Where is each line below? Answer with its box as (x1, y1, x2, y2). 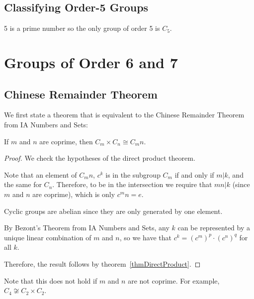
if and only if (174, 169, 214, 180)
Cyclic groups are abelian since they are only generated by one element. (4, 205, 223, 216)
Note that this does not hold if (4, 275, 97, 286)
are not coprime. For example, (128, 275, 220, 286)
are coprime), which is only (32, 189, 115, 199)
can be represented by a (177, 222, 251, 233)
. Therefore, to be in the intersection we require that (52, 179, 212, 190)
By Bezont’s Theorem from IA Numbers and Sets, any (4, 222, 169, 233)
